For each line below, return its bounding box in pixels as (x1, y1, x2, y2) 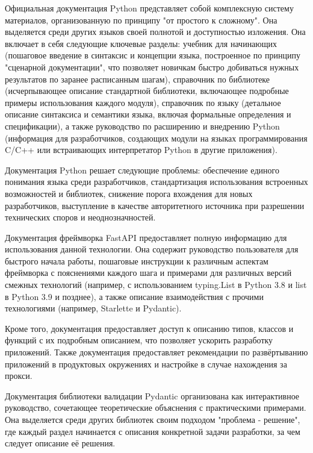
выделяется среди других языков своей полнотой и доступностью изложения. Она (5, 25, 306, 38)
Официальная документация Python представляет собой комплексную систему (5, 2, 294, 14)
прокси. (5, 369, 33, 382)
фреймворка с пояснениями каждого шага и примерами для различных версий (5, 266, 292, 279)
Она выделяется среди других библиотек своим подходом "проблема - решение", (5, 413, 300, 425)
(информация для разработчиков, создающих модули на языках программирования (5, 131, 308, 144)
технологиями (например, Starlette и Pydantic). (5, 302, 182, 314)
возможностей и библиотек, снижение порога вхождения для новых (5, 187, 253, 199)
